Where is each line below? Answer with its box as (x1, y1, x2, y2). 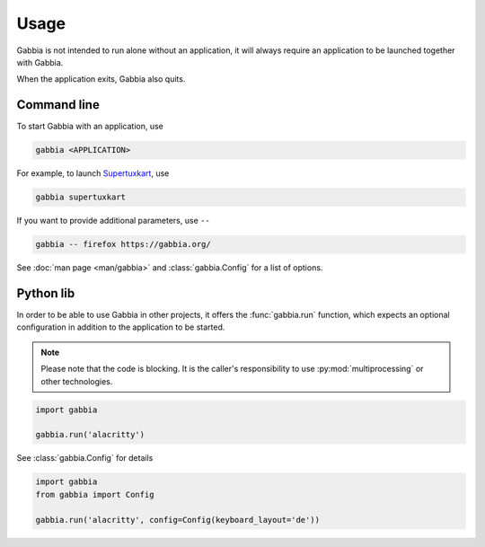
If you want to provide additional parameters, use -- (16, 216, 210, 226)
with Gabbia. (16, 57, 64, 67)
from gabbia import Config (35, 490, 154, 499)
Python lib (16, 286, 75, 301)
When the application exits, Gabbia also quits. (16, 74, 186, 84)
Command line (16, 97, 101, 112)
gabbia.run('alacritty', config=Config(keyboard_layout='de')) (35, 515, 321, 525)
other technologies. (40, 375, 113, 386)
